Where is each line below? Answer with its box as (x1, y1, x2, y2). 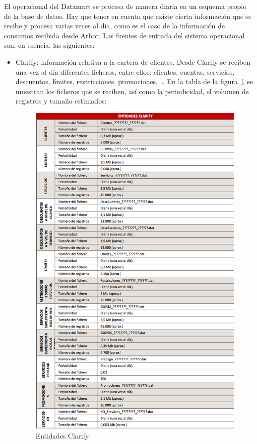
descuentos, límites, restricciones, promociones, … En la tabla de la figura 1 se (15, 76, 253, 87)
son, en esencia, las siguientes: (4, 40, 95, 50)
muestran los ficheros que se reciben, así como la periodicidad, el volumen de (15, 86, 249, 96)
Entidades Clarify (35, 430, 89, 441)
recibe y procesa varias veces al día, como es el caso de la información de (4, 20, 225, 31)
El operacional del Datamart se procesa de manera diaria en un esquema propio (4, 1, 247, 11)
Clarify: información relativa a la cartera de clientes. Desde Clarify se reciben (15, 56, 251, 67)
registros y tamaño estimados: (15, 96, 107, 106)
